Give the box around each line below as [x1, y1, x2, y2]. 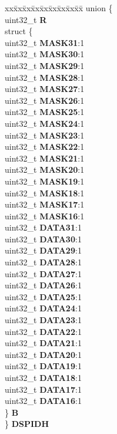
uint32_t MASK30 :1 [5, 48, 85, 60]
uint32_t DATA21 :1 [5, 337, 82, 349]
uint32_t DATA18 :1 [5, 371, 82, 383]
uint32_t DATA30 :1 [5, 232, 82, 245]
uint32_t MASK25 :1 [5, 106, 85, 118]
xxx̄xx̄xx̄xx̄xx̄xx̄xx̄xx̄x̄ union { [5, 2, 113, 14]
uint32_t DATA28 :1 [5, 256, 82, 268]
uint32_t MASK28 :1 [5, 71, 85, 83]
